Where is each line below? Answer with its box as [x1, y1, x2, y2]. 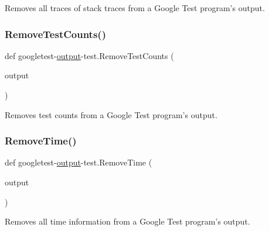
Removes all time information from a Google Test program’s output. [5, 215, 250, 227]
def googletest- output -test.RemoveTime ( [5, 156, 152, 168]
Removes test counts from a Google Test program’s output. [5, 108, 217, 120]
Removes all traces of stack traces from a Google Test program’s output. [5, 2, 265, 13]
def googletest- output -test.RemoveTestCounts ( [5, 49, 174, 61]
